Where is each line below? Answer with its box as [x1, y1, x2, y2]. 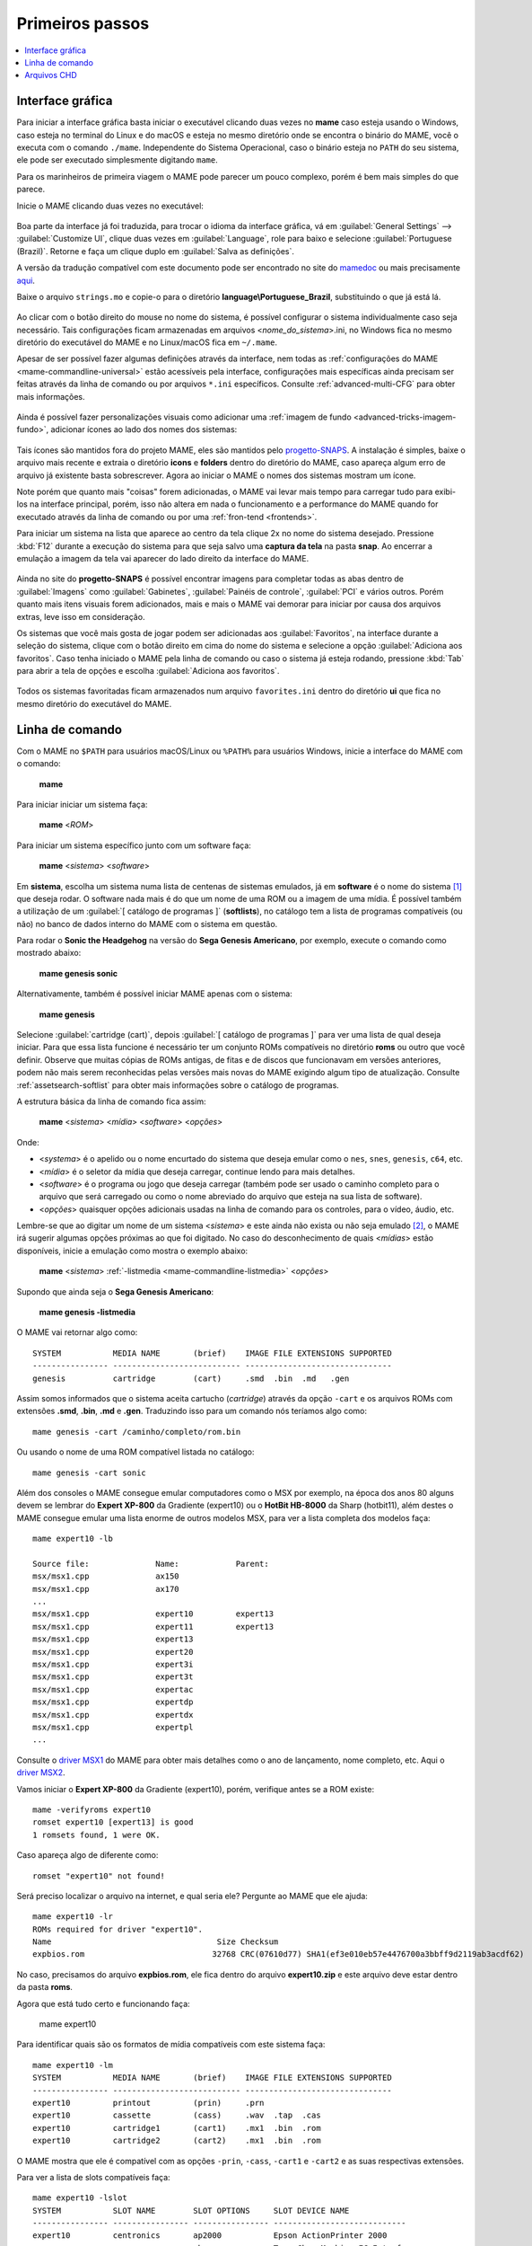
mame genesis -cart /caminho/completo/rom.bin [32, 1427, 241, 1437]
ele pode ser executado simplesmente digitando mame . [16, 155, 219, 165]
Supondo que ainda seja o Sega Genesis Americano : [16, 1286, 214, 1297]
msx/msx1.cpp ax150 [32, 1571, 179, 1581]
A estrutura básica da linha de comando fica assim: [16, 1096, 206, 1107]
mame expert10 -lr [32, 1912, 114, 1922]
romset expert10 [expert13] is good [32, 1817, 194, 1827]
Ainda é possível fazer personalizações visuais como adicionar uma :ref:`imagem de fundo [16, 411, 352, 422]
